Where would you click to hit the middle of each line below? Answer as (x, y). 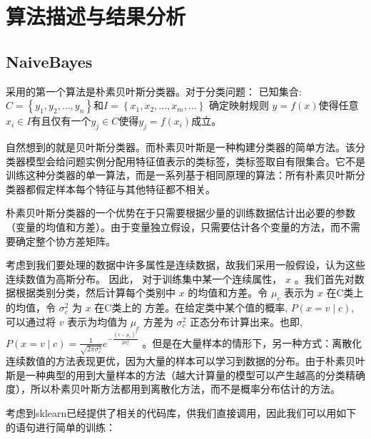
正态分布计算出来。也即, (246, 321)
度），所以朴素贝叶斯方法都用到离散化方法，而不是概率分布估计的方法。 (173, 389)
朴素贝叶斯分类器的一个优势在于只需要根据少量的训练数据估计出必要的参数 (181, 213)
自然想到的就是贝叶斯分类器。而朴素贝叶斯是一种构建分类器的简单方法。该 (181, 146)
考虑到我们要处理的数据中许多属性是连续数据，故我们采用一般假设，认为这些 (185, 265)
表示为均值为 (97, 321)
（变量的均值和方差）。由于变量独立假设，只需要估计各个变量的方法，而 (173, 226)
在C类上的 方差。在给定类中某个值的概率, (191, 308)
